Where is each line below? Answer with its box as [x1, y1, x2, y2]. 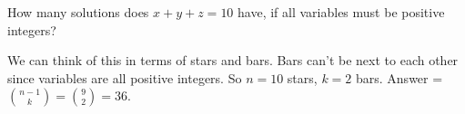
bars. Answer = [355, 68, 443, 87]
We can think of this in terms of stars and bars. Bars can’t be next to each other [7, 51, 459, 70]
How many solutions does [7, 3, 149, 21]
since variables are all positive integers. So [7, 68, 242, 87]
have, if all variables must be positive [238, 3, 445, 21]
